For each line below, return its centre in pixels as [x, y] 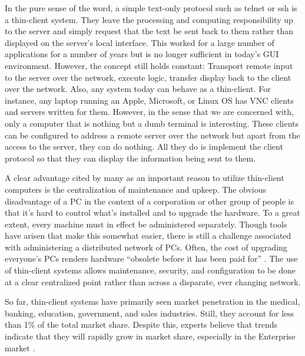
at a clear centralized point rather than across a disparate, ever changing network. [153, 281]
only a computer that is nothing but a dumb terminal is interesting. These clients [152, 123]
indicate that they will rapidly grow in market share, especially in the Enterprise [150, 336]
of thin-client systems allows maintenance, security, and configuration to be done [150, 270]
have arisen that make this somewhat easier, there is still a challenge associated [148, 235]
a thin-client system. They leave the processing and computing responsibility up [149, 19]
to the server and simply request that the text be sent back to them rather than [149, 31]
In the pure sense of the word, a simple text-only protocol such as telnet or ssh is [151, 8]
